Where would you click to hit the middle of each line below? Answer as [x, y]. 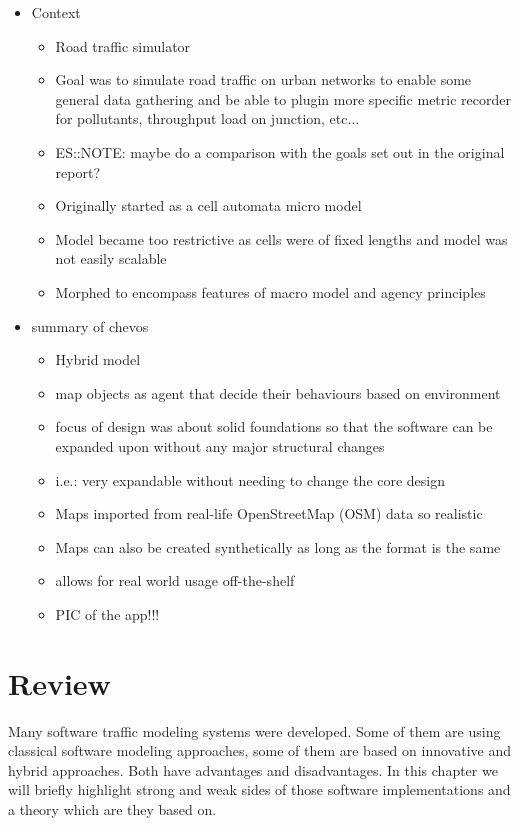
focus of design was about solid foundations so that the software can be [274, 426]
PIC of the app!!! [107, 613]
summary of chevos [90, 325]
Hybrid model [98, 359]
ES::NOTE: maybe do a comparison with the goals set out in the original [280, 151]
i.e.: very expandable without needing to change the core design [250, 479]
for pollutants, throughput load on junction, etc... [207, 118]
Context [56, 12]
